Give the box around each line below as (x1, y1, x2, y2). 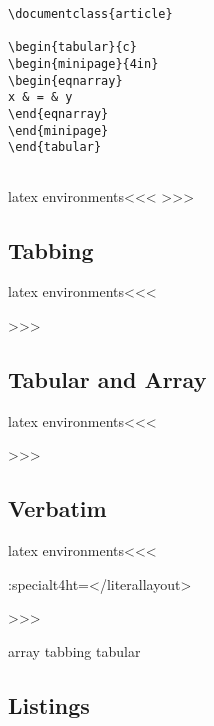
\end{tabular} (8, 140, 102, 155)
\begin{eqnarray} (8, 73, 123, 88)
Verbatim (8, 493, 107, 524)
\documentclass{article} (8, 7, 173, 21)
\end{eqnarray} (8, 106, 109, 121)
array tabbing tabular (8, 640, 141, 661)
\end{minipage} (8, 123, 109, 138)
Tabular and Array (8, 363, 207, 394)
